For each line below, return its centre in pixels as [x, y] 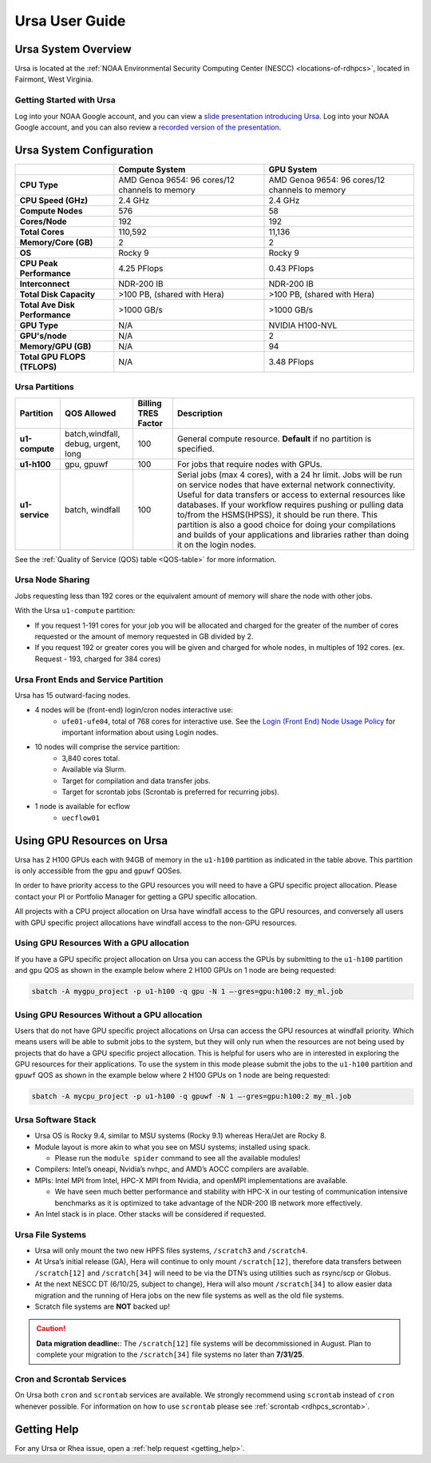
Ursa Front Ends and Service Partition [89, 680]
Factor [150, 423]
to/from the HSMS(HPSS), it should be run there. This [277, 514]
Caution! [51, 1329]
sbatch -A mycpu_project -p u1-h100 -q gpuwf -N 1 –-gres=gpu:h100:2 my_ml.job [192, 1096]
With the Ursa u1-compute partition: [75, 611]
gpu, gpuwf [87, 464]
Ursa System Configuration [84, 150]
